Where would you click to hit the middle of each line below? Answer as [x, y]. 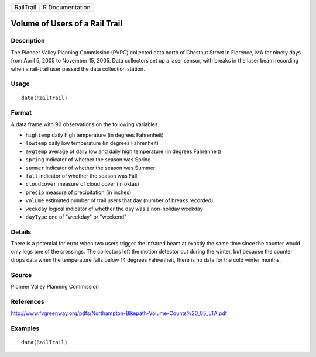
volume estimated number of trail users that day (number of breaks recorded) [119, 200]
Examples [25, 328]
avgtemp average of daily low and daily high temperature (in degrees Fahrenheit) [123, 151]
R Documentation [67, 7]
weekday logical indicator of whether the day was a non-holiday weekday [114, 209]
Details [21, 232]
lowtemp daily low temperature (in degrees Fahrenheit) [92, 143]
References [28, 301]
